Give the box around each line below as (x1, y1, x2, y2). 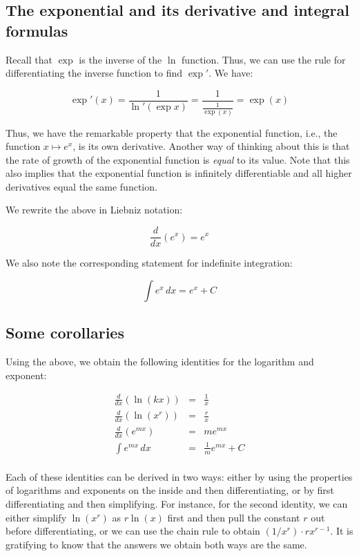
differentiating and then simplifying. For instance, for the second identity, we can (6, 497, 348, 511)
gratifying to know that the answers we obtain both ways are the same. (6, 537, 307, 551)
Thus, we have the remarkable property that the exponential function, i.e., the (6, 125, 338, 140)
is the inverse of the (79, 52, 162, 66)
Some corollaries (6, 322, 124, 343)
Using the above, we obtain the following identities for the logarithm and (6, 354, 314, 368)
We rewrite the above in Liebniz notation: (6, 202, 183, 217)
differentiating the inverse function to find (6, 66, 183, 80)
